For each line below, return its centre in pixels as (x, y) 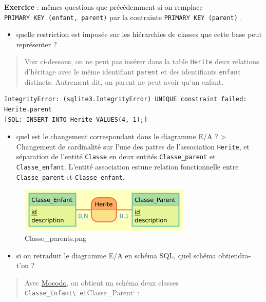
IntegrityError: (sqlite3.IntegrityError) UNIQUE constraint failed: (126, 99)
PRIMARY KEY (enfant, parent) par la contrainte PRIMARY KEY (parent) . (123, 17)
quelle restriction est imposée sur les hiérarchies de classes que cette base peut (139, 34)
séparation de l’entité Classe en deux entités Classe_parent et (116, 156)
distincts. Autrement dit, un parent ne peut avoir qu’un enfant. (124, 81)
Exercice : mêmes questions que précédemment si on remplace (103, 7)
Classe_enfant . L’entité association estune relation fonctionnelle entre (127, 167)
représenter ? (36, 44)
